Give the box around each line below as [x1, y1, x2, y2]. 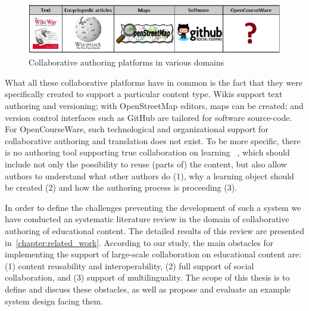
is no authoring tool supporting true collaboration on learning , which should [5, 146, 290, 158]
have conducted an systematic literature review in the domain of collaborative [5, 213, 289, 225]
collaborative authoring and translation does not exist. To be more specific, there [5, 134, 301, 147]
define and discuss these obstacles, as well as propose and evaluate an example [5, 282, 291, 295]
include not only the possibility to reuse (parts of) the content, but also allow [5, 157, 287, 170]
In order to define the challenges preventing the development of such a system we [5, 201, 301, 213]
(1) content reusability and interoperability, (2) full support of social [5, 259, 254, 272]
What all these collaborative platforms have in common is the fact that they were [5, 76, 303, 88]
